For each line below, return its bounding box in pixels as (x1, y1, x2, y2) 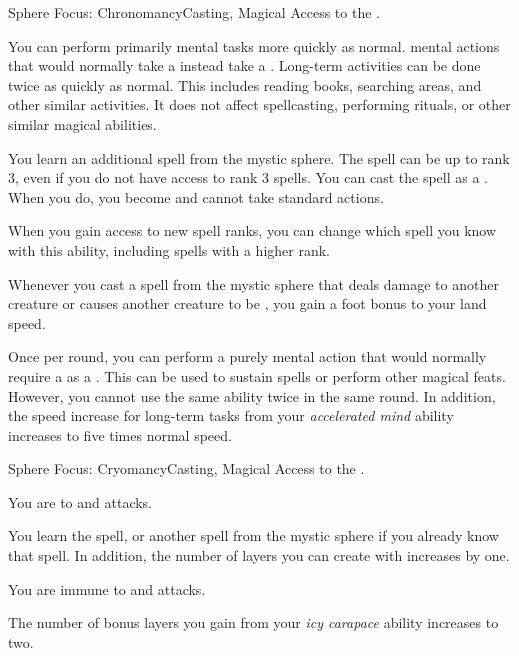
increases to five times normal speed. (8, 424, 232, 445)
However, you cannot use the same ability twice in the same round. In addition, (8, 385, 496, 406)
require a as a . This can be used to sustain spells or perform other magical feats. (8, 365, 506, 386)
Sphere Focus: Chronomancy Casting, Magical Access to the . (8, 2, 380, 22)
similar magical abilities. (8, 113, 157, 134)
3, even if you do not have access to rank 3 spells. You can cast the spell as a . (8, 167, 489, 188)
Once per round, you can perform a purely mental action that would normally (8, 346, 487, 367)
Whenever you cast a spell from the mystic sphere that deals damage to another (8, 273, 499, 294)
